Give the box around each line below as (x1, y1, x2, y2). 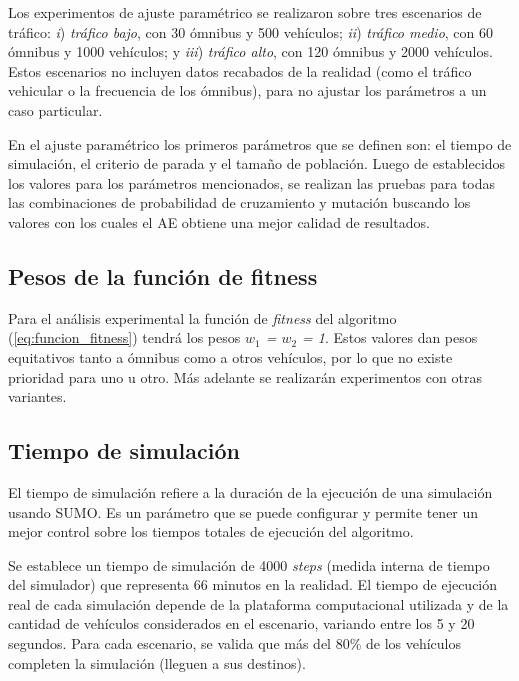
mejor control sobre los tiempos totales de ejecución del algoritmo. (8, 521, 414, 542)
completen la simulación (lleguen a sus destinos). (8, 652, 306, 673)
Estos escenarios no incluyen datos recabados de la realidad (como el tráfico (8, 60, 472, 81)
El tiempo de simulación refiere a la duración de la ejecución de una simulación (8, 481, 493, 502)
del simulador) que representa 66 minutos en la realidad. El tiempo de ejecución (8, 574, 498, 595)
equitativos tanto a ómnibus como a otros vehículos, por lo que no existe (8, 346, 453, 367)
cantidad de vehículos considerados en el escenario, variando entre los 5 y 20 (8, 613, 475, 634)
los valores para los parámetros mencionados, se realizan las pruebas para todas (8, 172, 496, 193)
